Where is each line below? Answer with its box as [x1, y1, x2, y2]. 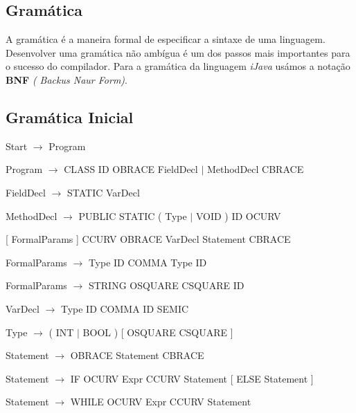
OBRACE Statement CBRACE [70, 348, 204, 362]
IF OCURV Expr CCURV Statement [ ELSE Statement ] [70, 371, 314, 385]
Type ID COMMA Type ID [88, 255, 207, 269]
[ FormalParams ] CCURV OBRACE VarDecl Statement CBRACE [6, 232, 291, 246]
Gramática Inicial [6, 106, 134, 127]
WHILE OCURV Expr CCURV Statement [70, 394, 251, 409]
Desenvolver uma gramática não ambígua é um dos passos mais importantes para [6, 45, 350, 59]
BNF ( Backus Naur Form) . [6, 72, 127, 86]
